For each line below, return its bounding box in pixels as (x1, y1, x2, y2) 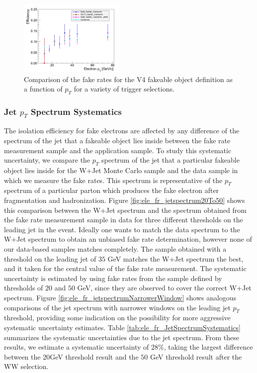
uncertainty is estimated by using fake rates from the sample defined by (4, 273, 222, 283)
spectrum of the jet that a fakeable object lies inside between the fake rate (4, 135, 231, 146)
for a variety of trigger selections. (74, 84, 174, 94)
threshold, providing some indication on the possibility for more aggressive (4, 312, 231, 323)
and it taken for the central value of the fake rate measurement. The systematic (4, 263, 247, 274)
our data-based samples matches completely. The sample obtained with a (4, 244, 227, 254)
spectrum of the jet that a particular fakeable (101, 155, 240, 165)
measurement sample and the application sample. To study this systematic (4, 145, 232, 155)
